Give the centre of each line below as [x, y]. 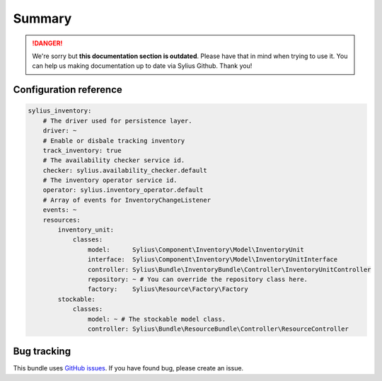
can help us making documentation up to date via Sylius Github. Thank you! [142, 66]
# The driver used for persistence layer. [117, 121]
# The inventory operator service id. [110, 180]
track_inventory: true [82, 150]
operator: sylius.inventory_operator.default [123, 190]
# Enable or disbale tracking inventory [114, 141]
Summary [42, 18]
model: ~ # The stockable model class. [157, 319]
